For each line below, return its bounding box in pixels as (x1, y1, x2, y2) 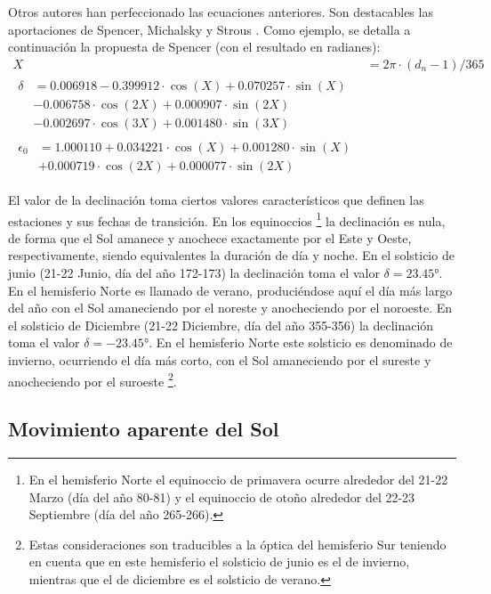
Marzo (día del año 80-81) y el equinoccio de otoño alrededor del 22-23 (28, 487, 415, 506)
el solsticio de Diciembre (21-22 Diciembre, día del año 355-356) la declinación (8, 315, 434, 334)
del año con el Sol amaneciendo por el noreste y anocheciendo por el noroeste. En (8, 298, 453, 317)
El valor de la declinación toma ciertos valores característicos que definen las (8, 191, 424, 209)
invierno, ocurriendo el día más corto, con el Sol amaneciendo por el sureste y (8, 351, 431, 370)
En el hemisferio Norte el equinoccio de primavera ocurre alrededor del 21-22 (28, 470, 448, 489)
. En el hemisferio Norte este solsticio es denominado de (149, 333, 453, 352)
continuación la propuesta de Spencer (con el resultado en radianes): (8, 37, 381, 56)
